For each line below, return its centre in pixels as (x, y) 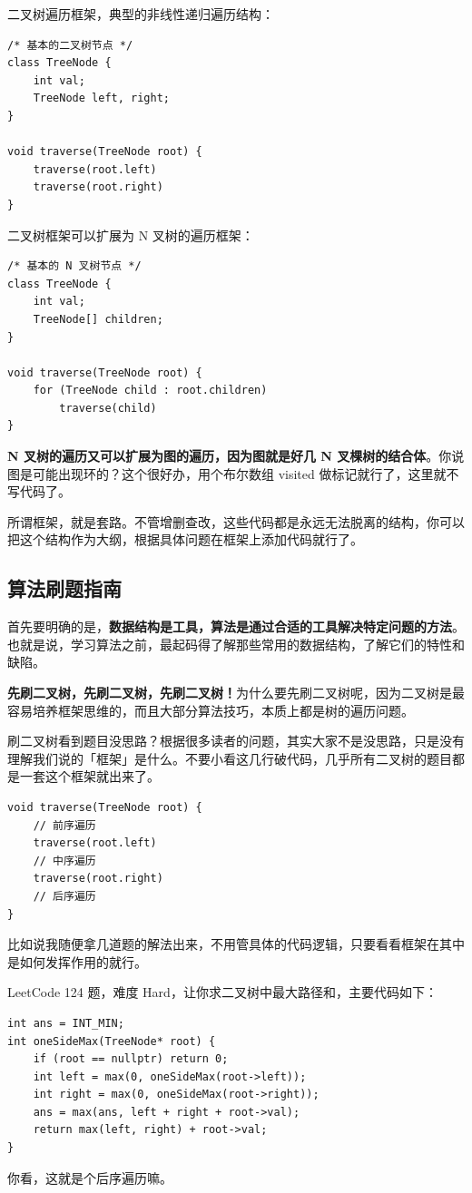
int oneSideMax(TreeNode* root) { (112, 1041)
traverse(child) (108, 408)
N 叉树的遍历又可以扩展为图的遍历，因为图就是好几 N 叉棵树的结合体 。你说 (236, 456)
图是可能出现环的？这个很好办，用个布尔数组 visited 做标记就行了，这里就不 (233, 473)
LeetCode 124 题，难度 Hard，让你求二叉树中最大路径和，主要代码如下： (222, 992)
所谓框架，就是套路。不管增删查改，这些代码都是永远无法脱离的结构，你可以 (236, 521)
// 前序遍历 (64, 825)
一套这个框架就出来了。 (89, 776)
